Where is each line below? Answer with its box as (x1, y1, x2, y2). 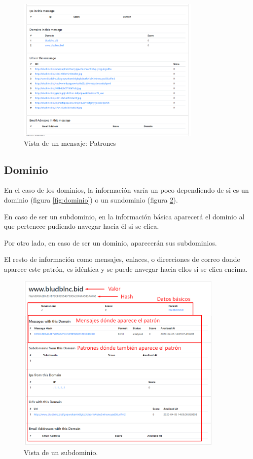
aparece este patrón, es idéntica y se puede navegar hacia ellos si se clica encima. (4, 263, 248, 274)
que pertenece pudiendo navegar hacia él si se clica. (4, 221, 159, 231)
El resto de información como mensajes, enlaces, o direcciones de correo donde (4, 254, 240, 264)
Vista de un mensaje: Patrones (24, 137, 116, 148)
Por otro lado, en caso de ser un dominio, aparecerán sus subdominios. (4, 237, 217, 248)
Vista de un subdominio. (24, 447, 98, 457)
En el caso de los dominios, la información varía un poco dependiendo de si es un (4, 185, 249, 195)
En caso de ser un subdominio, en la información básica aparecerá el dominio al (4, 211, 245, 221)
